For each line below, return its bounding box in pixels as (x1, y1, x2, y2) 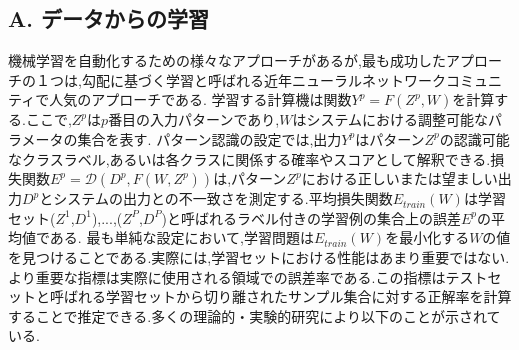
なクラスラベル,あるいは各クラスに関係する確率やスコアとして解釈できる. (8, 148, 491, 169)
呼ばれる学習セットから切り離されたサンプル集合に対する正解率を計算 (49, 286, 512, 307)
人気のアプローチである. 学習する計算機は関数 (49, 89, 352, 110)
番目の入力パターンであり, (108, 109, 280, 130)
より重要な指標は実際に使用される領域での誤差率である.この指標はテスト (8, 266, 488, 287)
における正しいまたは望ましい (301, 168, 498, 189)
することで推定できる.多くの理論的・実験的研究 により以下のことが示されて (8, 305, 501, 326)
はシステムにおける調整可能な (292, 109, 488, 130)
